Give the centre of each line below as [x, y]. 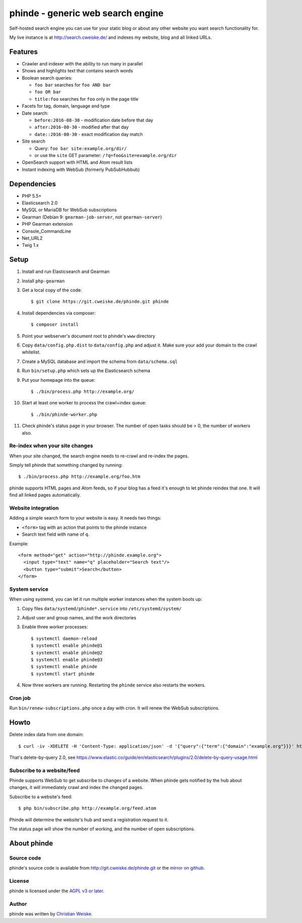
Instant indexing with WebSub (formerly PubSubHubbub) [81, 169]
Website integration [34, 508]
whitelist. [31, 352]
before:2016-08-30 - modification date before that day [94, 120]
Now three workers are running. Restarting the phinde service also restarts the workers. [114, 685]
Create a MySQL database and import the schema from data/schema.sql [100, 361]
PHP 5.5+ [32, 196]
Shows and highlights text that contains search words [78, 71]
